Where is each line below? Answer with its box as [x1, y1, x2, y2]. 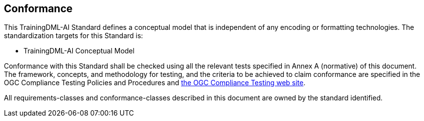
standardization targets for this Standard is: [4, 31, 143, 40]
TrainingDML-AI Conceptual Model [23, 47, 134, 55]
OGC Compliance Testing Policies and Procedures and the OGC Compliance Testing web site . [4, 78, 306, 87]
